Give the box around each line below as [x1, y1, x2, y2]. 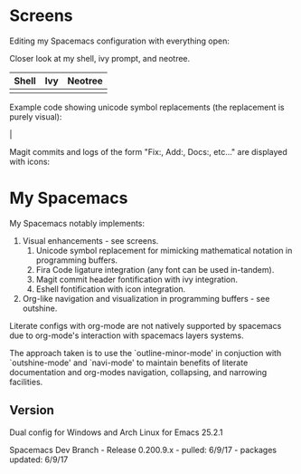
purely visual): [9, 111, 62, 122]
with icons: [9, 156, 51, 167]
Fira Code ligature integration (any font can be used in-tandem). [35, 264, 275, 275]
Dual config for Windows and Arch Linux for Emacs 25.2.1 [9, 427, 223, 438]
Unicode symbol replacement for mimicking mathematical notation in [35, 245, 293, 256]
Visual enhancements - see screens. [22, 235, 159, 246]
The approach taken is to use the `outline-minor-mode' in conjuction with [9, 347, 282, 358]
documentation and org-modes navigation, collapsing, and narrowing [9, 366, 268, 377]
